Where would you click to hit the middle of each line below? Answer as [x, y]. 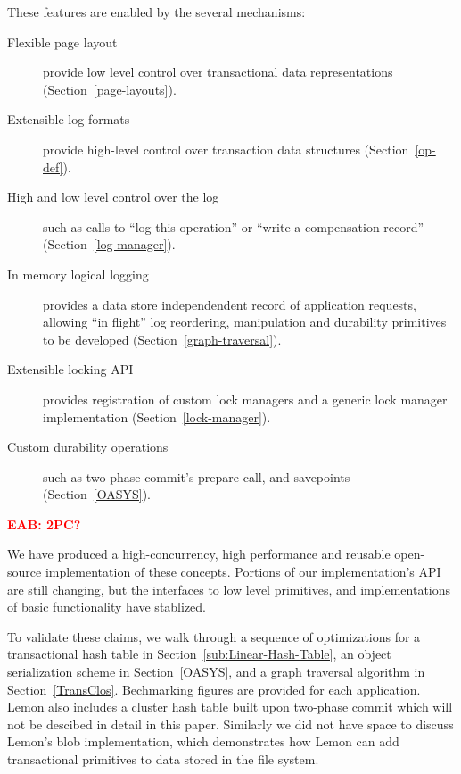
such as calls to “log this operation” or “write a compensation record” [234, 226]
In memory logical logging [78, 274]
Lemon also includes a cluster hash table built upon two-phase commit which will [230, 707]
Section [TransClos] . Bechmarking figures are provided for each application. [214, 689]
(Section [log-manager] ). [109, 244]
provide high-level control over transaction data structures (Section [226, 149]
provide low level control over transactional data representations [218, 72]
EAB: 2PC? [44, 524]
